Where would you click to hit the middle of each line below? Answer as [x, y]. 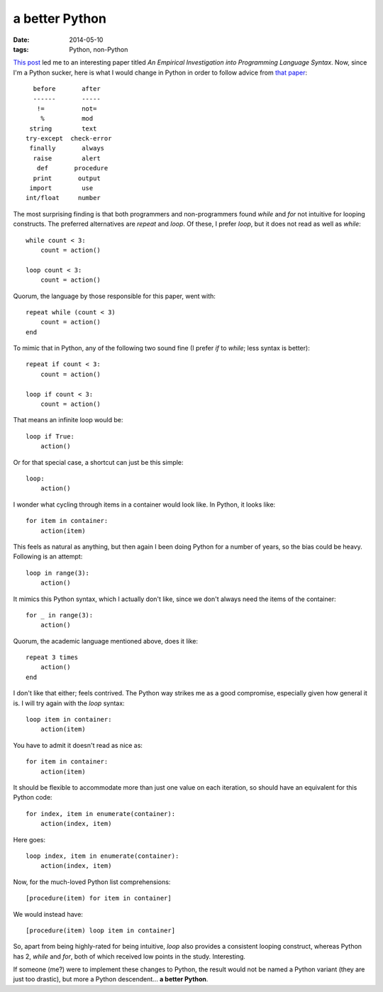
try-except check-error [69, 139]
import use [61, 188]
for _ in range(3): [60, 615]
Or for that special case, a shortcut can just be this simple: [98, 462]
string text [63, 128]
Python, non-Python [99, 49]
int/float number [63, 198]
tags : [21, 49]
